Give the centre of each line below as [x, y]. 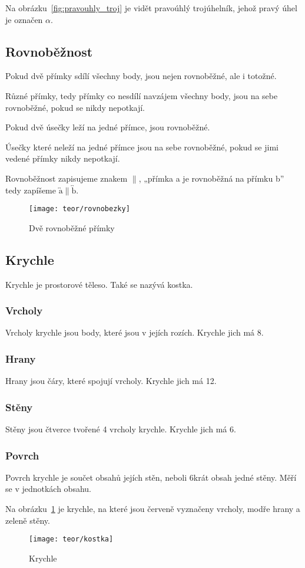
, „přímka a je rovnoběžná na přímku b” [211, 178]
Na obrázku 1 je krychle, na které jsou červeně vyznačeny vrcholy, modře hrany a [153, 509]
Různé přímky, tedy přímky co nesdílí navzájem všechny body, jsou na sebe [142, 95]
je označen [24, 19]
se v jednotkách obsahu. [48, 489]
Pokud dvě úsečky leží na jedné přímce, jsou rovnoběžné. [108, 127]
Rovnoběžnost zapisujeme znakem [67, 178]
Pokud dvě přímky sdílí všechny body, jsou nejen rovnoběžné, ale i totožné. [141, 76]
